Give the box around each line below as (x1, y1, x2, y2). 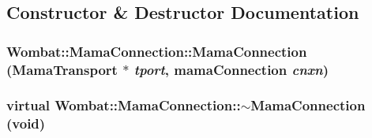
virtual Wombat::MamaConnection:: (6, 95, 241, 115)
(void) (6, 114, 46, 133)
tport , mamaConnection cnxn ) (133, 59, 329, 79)
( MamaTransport (6, 59, 118, 79)
